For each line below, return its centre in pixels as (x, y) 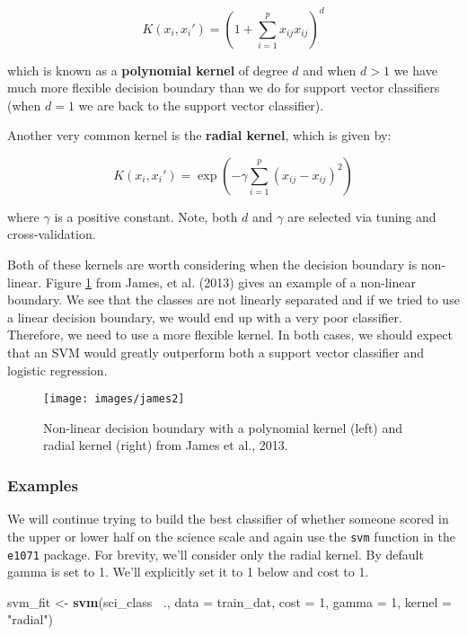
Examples (43, 485)
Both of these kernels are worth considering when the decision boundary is (212, 265)
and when (330, 70)
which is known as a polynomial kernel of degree (148, 70)
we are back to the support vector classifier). (201, 105)
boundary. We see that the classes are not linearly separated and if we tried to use (233, 300)
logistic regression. (57, 370)
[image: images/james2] (114, 399)
